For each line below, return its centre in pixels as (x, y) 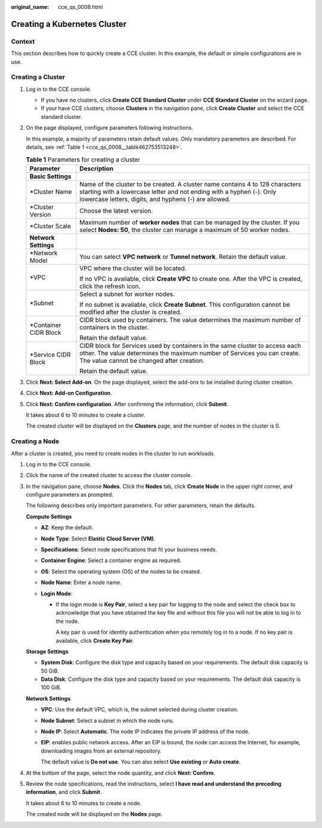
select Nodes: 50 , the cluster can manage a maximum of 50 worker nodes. (185, 230)
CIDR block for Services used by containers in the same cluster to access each (190, 346)
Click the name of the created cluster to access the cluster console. (109, 475)
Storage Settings (47, 651)
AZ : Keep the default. (67, 528)
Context (23, 41)
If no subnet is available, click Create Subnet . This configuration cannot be (185, 304)
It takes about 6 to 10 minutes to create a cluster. (86, 415)
